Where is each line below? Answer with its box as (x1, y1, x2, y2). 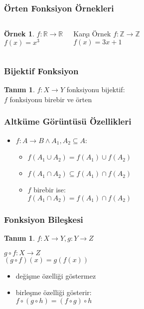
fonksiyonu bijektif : (66, 84, 125, 95)
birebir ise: (33, 184, 66, 195)
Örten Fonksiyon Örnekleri (4, 1, 114, 14)
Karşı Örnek (73, 28, 111, 39)
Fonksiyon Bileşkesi (4, 213, 83, 225)
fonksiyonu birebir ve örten (9, 94, 92, 104)
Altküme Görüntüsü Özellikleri (4, 115, 132, 128)
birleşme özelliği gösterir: (15, 287, 92, 298)
